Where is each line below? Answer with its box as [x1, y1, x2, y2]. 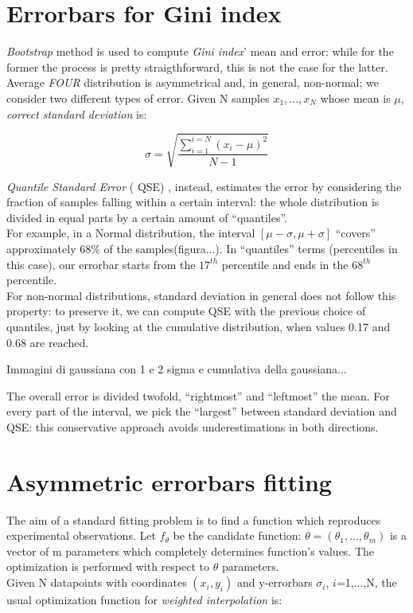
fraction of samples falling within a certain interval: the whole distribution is [6, 193, 380, 210]
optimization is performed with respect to [6, 558, 209, 575]
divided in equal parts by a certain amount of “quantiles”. [6, 209, 287, 225]
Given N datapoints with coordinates [6, 574, 187, 591]
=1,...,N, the [336, 574, 397, 591]
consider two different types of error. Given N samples [6, 89, 270, 106]
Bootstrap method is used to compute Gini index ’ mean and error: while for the [6, 43, 394, 60]
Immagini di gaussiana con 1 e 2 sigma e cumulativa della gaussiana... [6, 361, 347, 377]
